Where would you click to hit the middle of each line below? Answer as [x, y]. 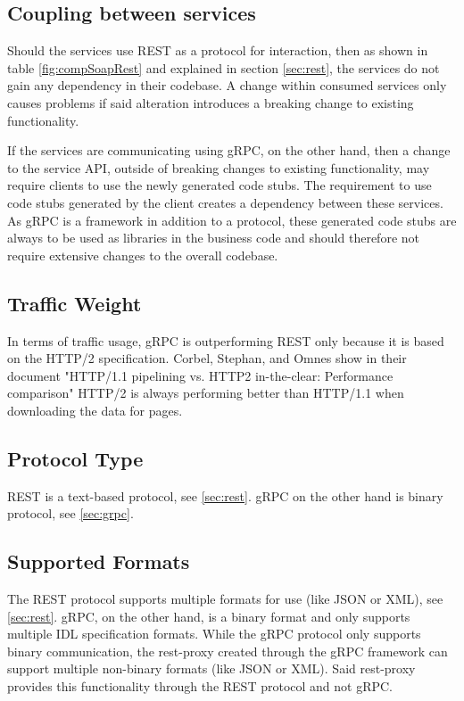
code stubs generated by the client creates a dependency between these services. [225, 202]
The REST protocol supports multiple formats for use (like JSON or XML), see [225, 599]
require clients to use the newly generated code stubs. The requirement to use [220, 185]
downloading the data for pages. [95, 410]
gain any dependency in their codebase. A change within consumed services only [227, 85]
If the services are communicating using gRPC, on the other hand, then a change [229, 150]
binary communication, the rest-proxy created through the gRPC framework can [228, 651]
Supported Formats [99, 561]
